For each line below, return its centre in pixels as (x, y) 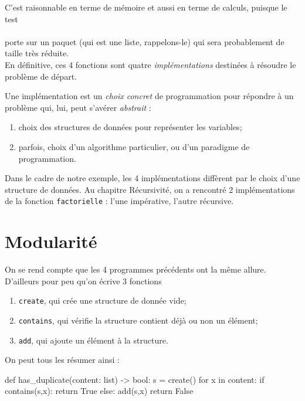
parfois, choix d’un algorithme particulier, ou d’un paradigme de (134, 146)
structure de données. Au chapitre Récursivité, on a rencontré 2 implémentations (150, 189)
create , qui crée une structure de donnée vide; (102, 300)
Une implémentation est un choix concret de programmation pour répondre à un (149, 96)
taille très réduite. (37, 53)
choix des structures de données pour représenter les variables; (130, 127)
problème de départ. (41, 76)
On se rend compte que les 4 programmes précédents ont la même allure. (135, 269)
